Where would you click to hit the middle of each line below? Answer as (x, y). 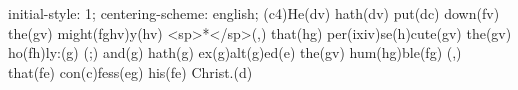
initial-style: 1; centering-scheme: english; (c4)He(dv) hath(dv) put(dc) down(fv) (254, 13)
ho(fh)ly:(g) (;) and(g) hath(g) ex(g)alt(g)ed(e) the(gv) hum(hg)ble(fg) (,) (235, 52)
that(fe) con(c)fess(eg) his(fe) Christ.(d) (130, 71)
